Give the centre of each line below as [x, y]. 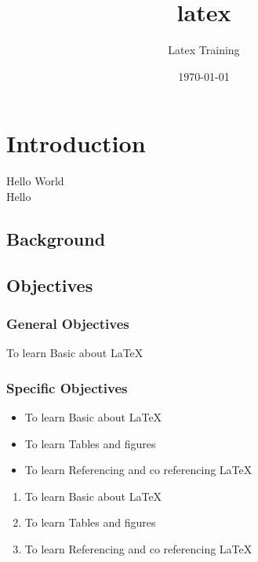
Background [56, 238]
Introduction [76, 143]
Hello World [35, 181]
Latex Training [204, 50]
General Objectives [68, 323]
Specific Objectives [67, 387]
